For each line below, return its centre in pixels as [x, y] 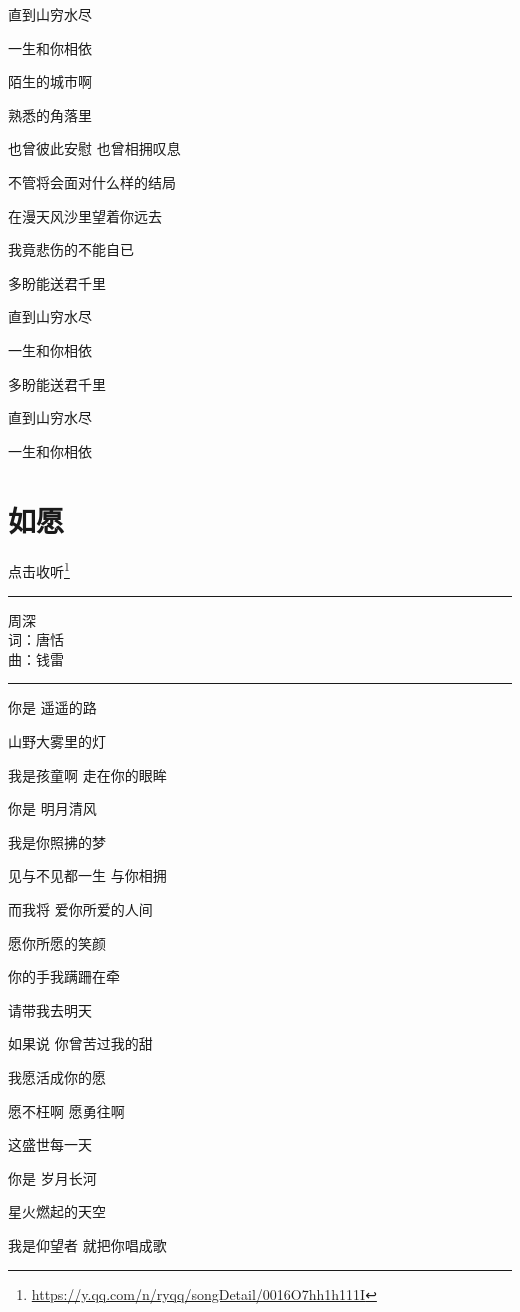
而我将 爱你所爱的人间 [80, 909]
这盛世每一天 [50, 1144]
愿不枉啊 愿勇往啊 [66, 1110]
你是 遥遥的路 [52, 707]
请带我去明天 [50, 1009]
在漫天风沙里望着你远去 [85, 215]
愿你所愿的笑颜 [57, 942]
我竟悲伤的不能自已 [71, 249]
